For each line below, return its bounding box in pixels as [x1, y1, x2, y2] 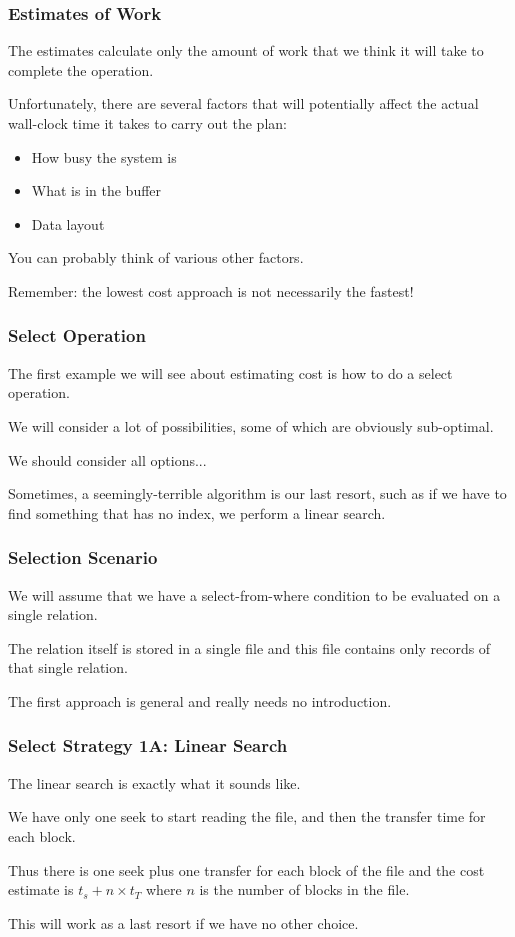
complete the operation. [8, 59, 154, 80]
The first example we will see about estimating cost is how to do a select [8, 362, 453, 383]
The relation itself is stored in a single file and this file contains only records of [8, 637, 491, 658]
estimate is [8, 879, 74, 900]
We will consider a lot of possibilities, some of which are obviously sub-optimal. [8, 415, 494, 436]
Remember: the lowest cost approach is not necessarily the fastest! [8, 280, 414, 301]
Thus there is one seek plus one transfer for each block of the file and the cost [8, 859, 485, 880]
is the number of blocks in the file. [199, 879, 410, 900]
